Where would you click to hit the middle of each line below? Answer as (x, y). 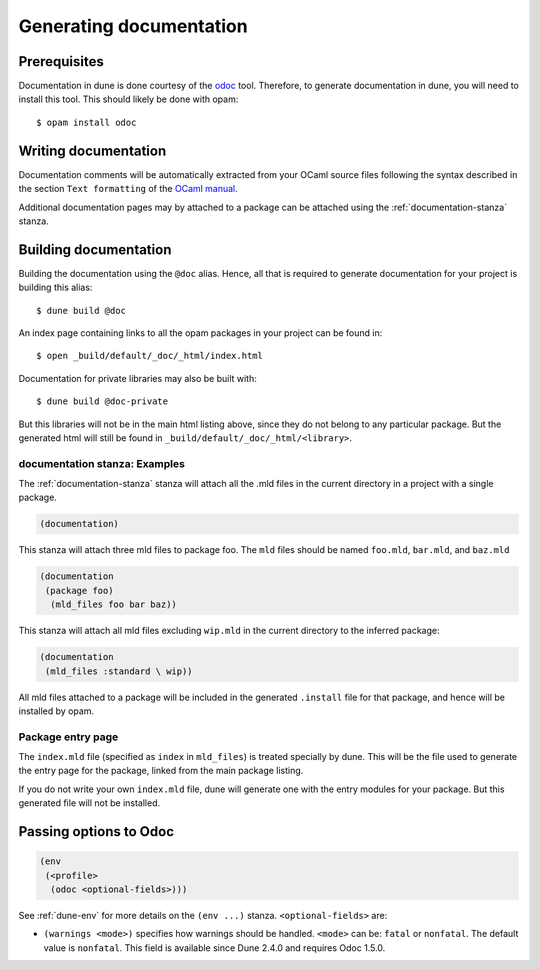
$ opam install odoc (86, 122)
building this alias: (55, 287)
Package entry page (68, 737)
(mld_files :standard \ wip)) (119, 671)
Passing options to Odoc (96, 831)
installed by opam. (56, 711)
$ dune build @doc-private (102, 401)
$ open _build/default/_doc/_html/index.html (150, 356)
